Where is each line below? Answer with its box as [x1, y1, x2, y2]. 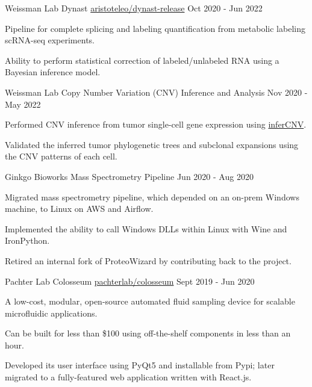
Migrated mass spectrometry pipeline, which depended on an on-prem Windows [5, 190, 299, 203]
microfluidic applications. [5, 306, 98, 319]
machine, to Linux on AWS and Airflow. [5, 202, 154, 215]
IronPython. [5, 234, 50, 247]
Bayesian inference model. [5, 66, 101, 78]
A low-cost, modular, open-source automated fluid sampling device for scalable [5, 295, 295, 308]
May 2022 [5, 98, 41, 110]
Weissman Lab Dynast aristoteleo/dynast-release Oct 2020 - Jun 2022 [5, 2, 263, 14]
